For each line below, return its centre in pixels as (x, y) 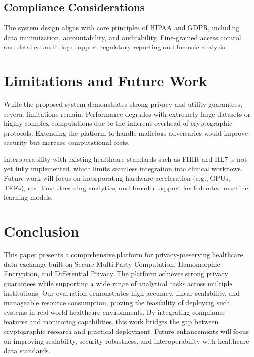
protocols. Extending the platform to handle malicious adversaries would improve (126, 132)
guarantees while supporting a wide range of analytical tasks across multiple (118, 283)
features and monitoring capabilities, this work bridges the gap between (111, 321)
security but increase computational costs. (67, 142)
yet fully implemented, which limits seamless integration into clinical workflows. (123, 168)
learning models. (29, 197)
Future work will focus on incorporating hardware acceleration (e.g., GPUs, (117, 178)
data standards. (27, 350)
